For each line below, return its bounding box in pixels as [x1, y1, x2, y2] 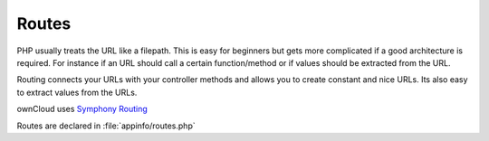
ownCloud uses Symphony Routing [16, 104, 149, 115]
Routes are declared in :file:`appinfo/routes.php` [16, 120, 196, 131]
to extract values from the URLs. [16, 87, 138, 98]
